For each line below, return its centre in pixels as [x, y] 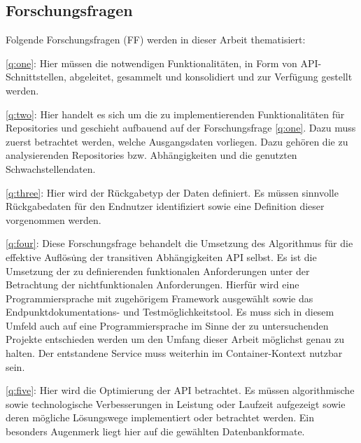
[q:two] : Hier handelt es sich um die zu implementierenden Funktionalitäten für [175, 114]
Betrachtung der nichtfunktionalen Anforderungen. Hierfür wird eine [153, 284]
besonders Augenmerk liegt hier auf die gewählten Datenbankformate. [155, 431]
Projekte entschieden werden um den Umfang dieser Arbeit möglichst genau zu [175, 339]
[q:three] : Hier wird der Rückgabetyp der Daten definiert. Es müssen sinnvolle [172, 192]
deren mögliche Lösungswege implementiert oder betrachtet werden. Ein [160, 417]
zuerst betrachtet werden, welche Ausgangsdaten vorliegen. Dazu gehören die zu [177, 141]
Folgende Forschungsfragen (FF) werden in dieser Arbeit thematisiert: [156, 40]
